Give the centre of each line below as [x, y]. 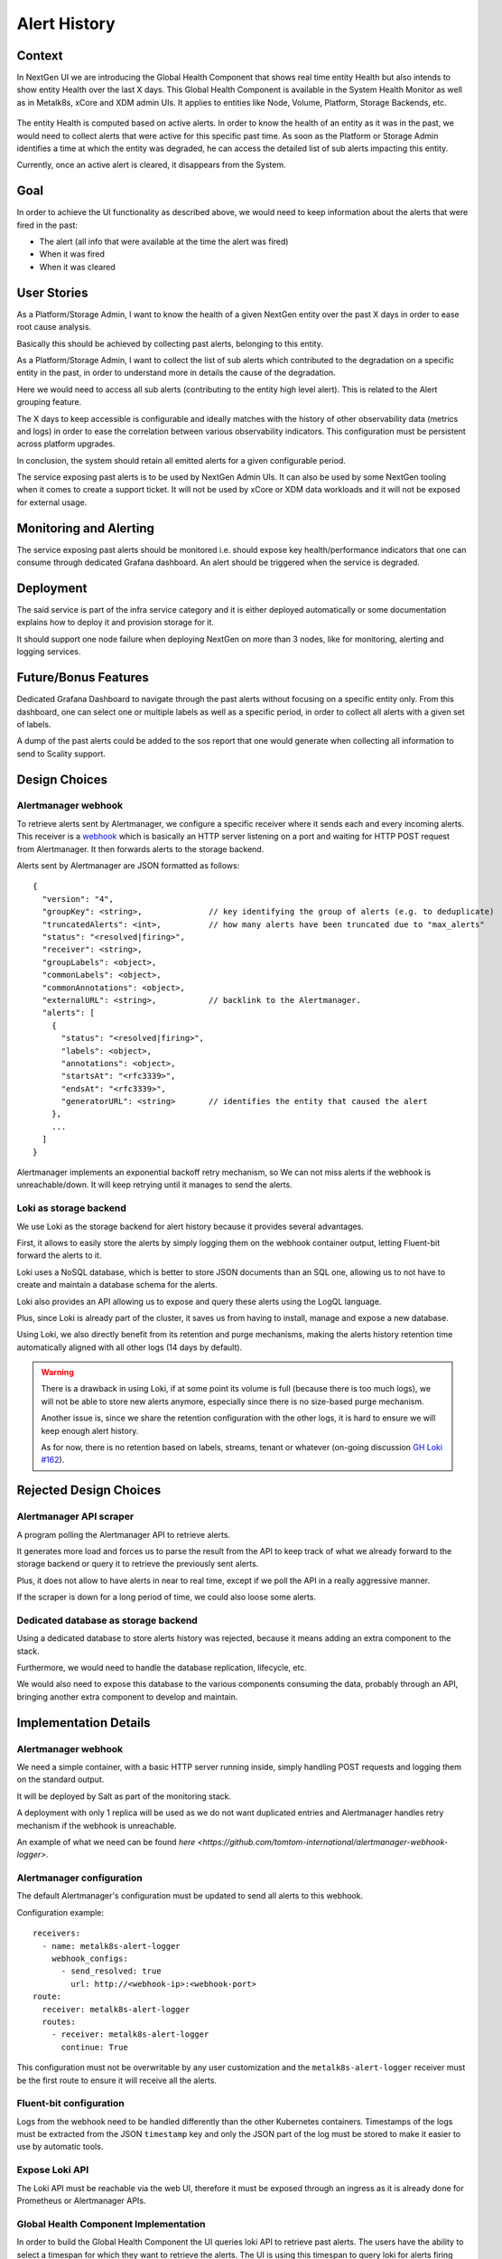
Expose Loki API [53, 2170]
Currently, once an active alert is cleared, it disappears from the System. [151, 165]
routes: [59, 2021]
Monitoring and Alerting [86, 528]
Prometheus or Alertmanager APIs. [81, 2201]
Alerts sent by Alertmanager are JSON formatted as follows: [128, 866]
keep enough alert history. [90, 1430]
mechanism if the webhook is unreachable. [97, 1825]
